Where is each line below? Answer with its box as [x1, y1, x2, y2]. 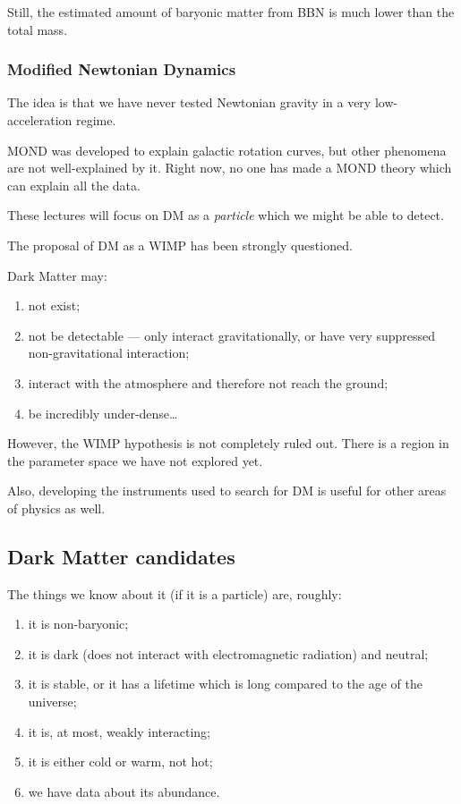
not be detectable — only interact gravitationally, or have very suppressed [28, 326, 436, 344]
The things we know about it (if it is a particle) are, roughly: [7, 584, 342, 603]
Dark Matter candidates [7, 542, 235, 570]
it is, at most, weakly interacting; [28, 722, 210, 741]
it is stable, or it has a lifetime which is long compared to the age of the [28, 674, 423, 693]
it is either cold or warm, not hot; [28, 752, 213, 771]
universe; [28, 692, 77, 711]
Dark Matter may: [7, 266, 107, 284]
